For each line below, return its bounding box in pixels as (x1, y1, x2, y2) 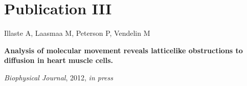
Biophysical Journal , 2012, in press (4, 72, 113, 82)
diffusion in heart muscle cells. (4, 55, 114, 66)
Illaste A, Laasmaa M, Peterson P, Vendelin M (4, 28, 150, 38)
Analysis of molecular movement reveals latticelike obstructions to (4, 45, 243, 55)
